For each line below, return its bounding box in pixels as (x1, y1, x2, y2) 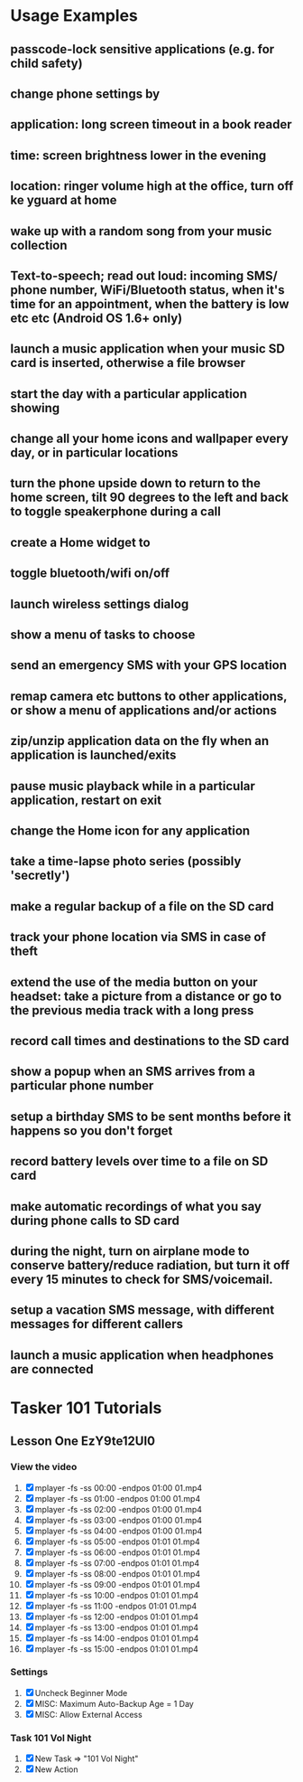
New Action (34, 1764, 78, 1775)
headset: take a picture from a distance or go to (10, 988, 282, 1004)
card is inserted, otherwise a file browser (10, 355, 246, 371)
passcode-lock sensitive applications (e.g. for (10, 42, 275, 57)
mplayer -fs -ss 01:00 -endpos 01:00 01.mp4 (34, 1493, 201, 1504)
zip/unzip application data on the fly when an (10, 733, 270, 749)
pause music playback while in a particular (10, 778, 256, 794)
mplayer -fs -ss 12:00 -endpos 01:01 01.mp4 (34, 1611, 199, 1622)
